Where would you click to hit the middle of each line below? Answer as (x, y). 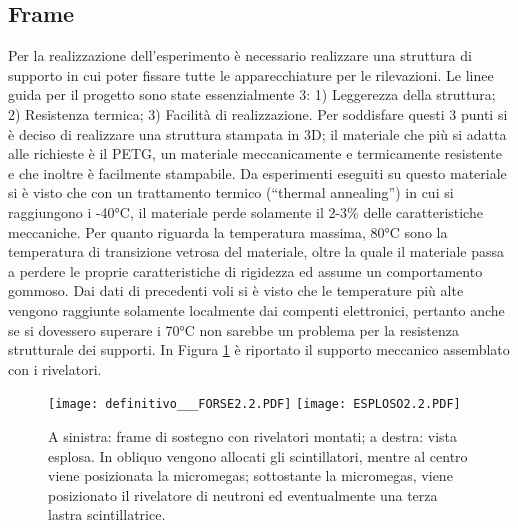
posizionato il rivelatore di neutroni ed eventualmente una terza (243, 494)
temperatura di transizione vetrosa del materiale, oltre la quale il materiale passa (256, 251)
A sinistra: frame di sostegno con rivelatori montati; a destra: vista (252, 435)
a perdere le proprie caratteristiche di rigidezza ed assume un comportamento (245, 270)
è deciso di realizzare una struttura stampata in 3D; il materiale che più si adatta (257, 133)
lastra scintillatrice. (107, 514)
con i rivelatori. (55, 368)
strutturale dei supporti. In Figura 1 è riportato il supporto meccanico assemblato (259, 349)
